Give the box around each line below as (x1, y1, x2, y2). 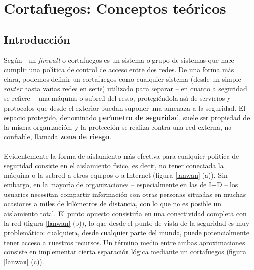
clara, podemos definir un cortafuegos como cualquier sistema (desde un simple (4, 74, 241, 84)
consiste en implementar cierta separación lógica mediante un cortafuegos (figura (4, 246, 246, 257)
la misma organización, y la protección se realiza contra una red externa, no (4, 122, 232, 132)
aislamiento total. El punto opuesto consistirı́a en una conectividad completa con (4, 208, 247, 219)
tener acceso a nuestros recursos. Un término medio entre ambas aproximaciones (4, 237, 245, 247)
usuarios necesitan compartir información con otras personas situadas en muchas (4, 189, 246, 199)
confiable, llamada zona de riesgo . (4, 131, 111, 142)
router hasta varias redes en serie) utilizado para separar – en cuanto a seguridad (4, 83, 247, 94)
